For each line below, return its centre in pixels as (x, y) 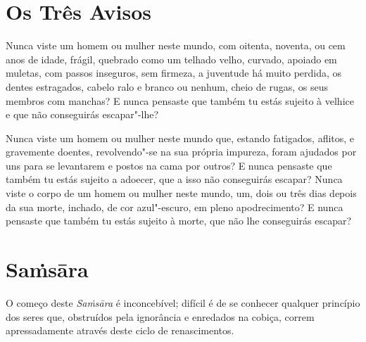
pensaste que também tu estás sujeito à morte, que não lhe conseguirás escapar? (179, 221)
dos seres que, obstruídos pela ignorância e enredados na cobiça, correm (160, 316)
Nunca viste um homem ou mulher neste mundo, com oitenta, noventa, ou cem (176, 45)
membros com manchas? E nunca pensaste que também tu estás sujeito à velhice (180, 100)
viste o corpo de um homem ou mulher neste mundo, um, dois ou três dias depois (181, 193)
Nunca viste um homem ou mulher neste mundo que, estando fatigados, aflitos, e (180, 138)
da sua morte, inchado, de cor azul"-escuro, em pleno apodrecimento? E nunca (175, 207)
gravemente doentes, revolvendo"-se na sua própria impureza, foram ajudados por (181, 152)
